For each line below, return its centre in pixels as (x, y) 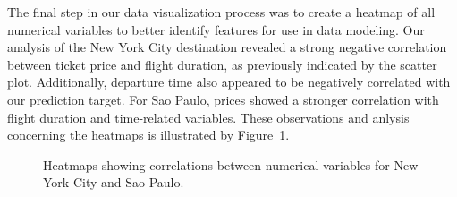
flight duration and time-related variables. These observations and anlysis (208, 117)
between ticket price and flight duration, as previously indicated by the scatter (222, 64)
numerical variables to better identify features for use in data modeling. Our (216, 29)
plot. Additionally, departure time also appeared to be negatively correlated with (229, 82)
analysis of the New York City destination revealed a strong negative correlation (227, 47)
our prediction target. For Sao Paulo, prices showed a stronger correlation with (223, 99)
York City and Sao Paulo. (114, 182)
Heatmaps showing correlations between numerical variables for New (231, 164)
